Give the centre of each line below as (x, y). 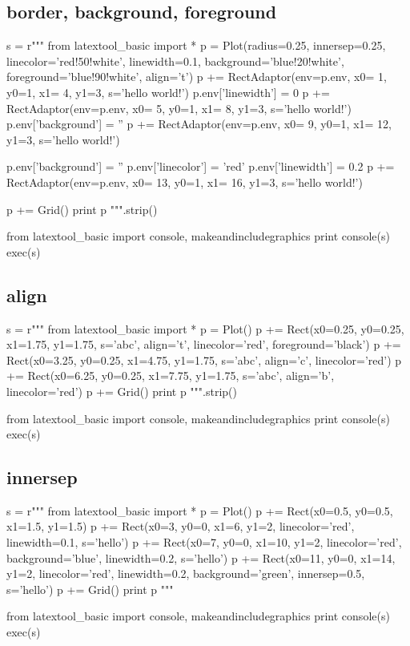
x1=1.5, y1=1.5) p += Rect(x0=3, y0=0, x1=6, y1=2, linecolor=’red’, (181, 526)
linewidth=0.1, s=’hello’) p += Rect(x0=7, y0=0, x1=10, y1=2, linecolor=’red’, (204, 542)
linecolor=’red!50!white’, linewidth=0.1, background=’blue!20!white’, (175, 61)
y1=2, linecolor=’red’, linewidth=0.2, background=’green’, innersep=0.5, (186, 573)
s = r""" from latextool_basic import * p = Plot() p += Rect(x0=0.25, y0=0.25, (205, 328)
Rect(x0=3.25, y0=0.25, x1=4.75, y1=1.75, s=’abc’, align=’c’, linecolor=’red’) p (204, 359)
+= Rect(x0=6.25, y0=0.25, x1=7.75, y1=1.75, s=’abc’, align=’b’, (171, 375)
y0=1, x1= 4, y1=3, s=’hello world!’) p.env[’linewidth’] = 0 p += (168, 92)
